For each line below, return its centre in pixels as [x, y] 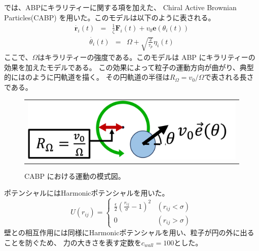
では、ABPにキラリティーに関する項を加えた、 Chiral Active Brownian [120, 7]
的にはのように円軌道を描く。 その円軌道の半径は [87, 77]
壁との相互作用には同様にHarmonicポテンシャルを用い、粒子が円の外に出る [129, 232]
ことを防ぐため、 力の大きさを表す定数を [73, 242]
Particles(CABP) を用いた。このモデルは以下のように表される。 [110, 17]
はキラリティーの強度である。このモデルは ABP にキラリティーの [146, 57]
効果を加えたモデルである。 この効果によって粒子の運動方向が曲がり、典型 [129, 67]
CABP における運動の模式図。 [75, 176]
